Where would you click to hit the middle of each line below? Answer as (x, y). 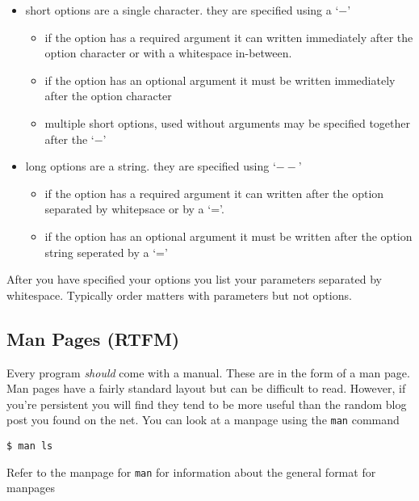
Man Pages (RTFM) (93, 338)
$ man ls (30, 446)
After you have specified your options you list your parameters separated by (194, 279)
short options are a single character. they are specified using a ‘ (182, 10)
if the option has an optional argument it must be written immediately (220, 80)
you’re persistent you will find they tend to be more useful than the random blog (207, 404)
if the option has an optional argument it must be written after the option (228, 236)
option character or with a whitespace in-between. (168, 53)
